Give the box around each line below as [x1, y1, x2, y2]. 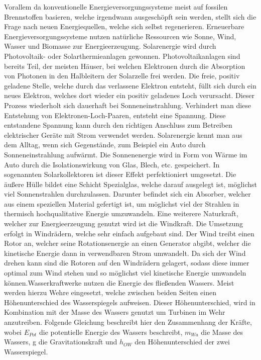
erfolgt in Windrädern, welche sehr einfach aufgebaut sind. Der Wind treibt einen [4, 228, 254, 238]
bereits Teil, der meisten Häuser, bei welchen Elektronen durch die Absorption [4, 60, 245, 71]
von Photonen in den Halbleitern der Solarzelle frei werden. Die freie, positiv [4, 70, 240, 81]
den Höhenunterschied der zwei [135, 336, 230, 347]
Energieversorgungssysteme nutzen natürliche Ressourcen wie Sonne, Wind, [4, 31, 236, 41]
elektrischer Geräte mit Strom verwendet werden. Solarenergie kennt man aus [4, 129, 242, 140]
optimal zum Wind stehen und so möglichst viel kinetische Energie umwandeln [4, 267, 246, 278]
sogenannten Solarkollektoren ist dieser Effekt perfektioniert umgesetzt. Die [4, 169, 236, 179]
